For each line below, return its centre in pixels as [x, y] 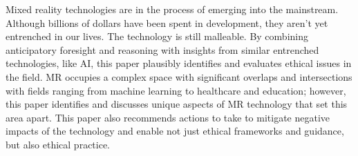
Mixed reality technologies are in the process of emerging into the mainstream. [172, 9]
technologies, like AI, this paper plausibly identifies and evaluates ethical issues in [179, 63]
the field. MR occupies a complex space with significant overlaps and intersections [179, 76]
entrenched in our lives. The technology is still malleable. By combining [157, 36]
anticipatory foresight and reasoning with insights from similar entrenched [162, 49]
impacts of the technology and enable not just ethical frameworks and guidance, [175, 131]
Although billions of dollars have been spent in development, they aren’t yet [167, 22]
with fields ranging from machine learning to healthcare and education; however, [176, 90]
